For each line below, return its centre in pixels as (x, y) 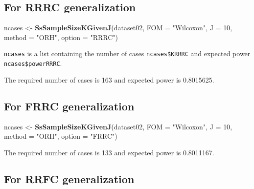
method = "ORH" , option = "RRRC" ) (61, 37)
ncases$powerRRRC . (33, 63)
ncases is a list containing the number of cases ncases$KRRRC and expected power (127, 53)
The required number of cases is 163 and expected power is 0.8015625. (109, 79)
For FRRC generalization (69, 106)
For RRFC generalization (69, 178)
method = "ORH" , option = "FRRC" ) (61, 136)
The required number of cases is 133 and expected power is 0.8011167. (109, 152)
